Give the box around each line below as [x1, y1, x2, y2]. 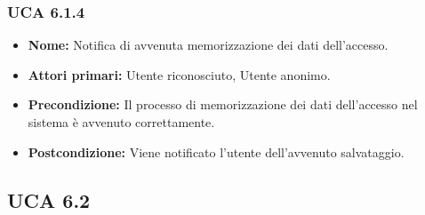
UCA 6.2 [7, 186, 91, 213]
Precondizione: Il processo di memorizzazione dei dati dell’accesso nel [28, 95, 418, 114]
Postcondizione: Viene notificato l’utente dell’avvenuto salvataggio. [28, 142, 405, 161]
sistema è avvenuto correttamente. [28, 113, 215, 131]
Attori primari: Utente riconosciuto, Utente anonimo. [28, 65, 331, 84]
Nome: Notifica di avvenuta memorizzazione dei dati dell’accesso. [28, 36, 389, 54]
